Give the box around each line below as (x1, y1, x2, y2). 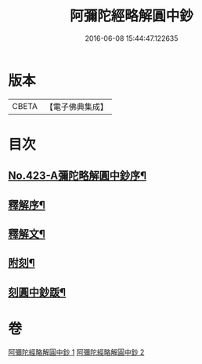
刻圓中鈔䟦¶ (8, 286, 67, 299)
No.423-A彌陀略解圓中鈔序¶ (8, 169, 147, 183)
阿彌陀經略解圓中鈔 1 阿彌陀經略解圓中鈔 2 (8, 347, 145, 357)
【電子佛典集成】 (45, 101, 108, 112)
